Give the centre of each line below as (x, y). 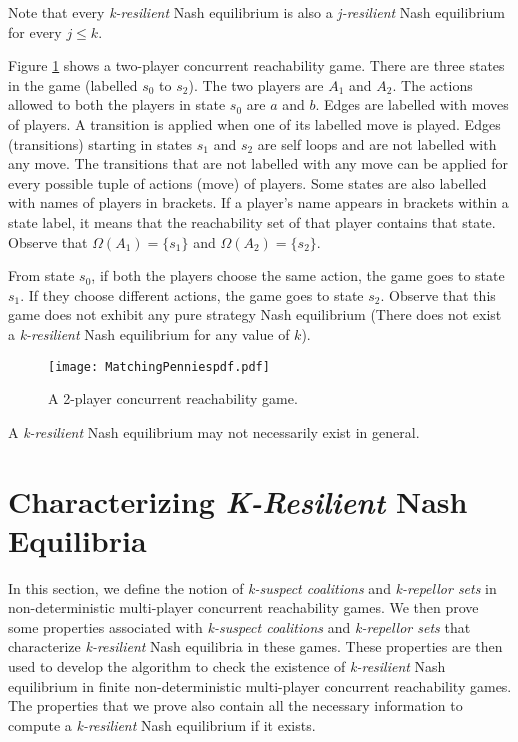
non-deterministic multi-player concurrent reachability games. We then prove (243, 607)
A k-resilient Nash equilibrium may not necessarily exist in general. (214, 431)
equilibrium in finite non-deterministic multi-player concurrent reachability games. (260, 685)
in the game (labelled (73, 84)
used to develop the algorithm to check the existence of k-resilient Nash (227, 666)
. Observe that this (438, 294)
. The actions (432, 84)
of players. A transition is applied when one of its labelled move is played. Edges (254, 123)
